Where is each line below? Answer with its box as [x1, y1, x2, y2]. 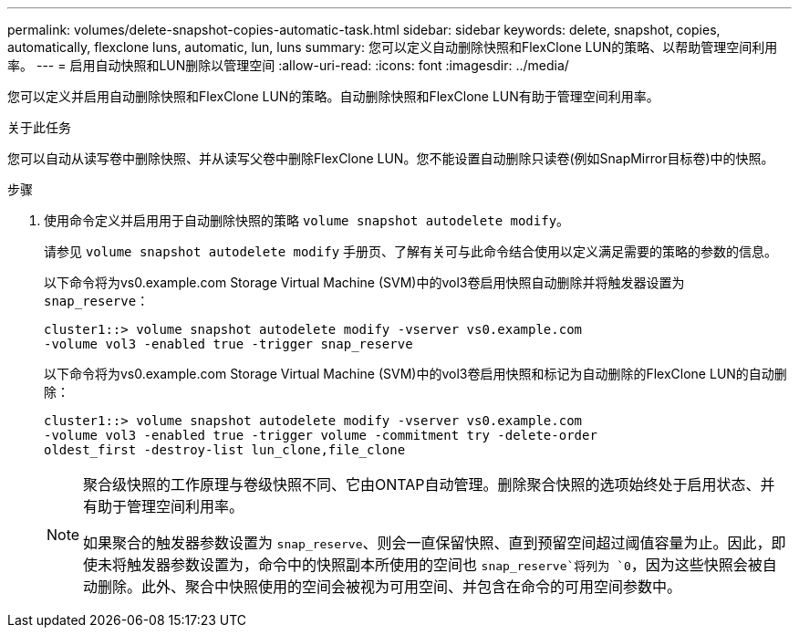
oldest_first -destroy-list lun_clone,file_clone [44, 442, 406, 457]
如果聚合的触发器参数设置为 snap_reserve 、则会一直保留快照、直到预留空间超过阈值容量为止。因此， [83, 534, 772, 552]
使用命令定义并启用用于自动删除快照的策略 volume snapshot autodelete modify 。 [44, 213, 570, 228]
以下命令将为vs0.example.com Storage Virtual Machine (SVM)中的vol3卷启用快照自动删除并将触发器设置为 [44, 275, 685, 290]
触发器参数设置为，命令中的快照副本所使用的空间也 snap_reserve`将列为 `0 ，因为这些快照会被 [127, 556, 763, 574]
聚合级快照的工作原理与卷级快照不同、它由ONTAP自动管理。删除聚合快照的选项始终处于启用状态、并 [83, 475, 775, 494]
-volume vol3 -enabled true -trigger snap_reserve [44, 337, 413, 351]
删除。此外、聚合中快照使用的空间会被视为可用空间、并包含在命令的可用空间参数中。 [98, 578, 682, 596]
